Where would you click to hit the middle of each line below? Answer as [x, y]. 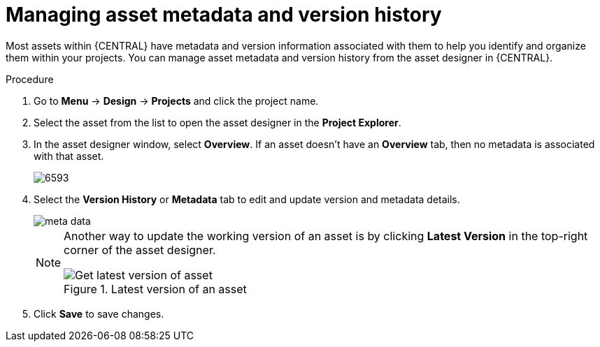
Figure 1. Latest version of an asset [155, 289]
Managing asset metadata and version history [224, 15]
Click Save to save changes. [99, 313]
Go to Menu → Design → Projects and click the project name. [176, 101]
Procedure [30, 79]
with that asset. [69, 156]
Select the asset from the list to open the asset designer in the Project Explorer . [217, 122]
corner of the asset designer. [140, 250]
